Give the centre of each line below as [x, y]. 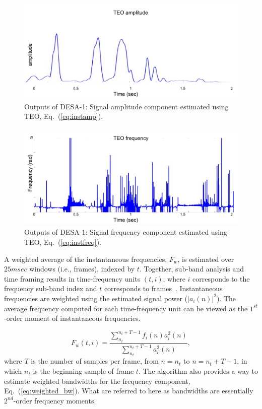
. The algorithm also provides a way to [198, 371]
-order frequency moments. [55, 400]
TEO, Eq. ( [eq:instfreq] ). [63, 242]
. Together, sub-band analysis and [192, 269]
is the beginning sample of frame [83, 371]
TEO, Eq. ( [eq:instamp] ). [64, 116]
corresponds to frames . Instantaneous [163, 288]
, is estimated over [206, 259]
